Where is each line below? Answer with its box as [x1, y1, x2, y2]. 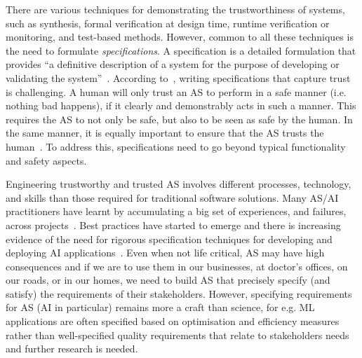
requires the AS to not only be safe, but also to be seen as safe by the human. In [6, 111, 353, 126]
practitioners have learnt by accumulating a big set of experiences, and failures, [6, 204, 347, 219]
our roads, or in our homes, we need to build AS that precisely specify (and [6, 273, 330, 287]
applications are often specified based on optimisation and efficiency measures [6, 314, 340, 329]
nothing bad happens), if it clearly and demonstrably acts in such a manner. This [6, 98, 356, 113]
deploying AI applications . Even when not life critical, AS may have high [6, 245, 325, 260]
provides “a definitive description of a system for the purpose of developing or [6, 57, 340, 71]
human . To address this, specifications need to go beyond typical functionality [6, 139, 346, 153]
